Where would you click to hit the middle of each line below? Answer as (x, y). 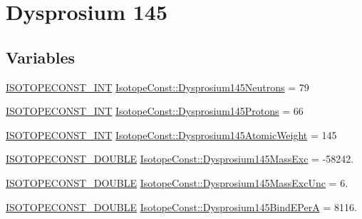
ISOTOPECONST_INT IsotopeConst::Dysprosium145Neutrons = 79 (157, 87)
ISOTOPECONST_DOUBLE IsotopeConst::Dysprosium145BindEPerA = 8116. (181, 207)
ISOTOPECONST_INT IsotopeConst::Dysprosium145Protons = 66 (155, 111)
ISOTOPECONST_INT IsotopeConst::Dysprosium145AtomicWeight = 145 (171, 134)
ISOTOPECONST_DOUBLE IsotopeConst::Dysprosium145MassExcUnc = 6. (177, 182)
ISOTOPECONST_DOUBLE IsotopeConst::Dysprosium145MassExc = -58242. (180, 159)
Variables (41, 57)
